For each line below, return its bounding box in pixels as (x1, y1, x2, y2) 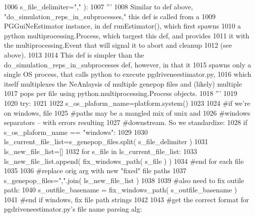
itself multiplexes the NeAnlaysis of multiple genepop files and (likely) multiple (4, 78, 242, 89)
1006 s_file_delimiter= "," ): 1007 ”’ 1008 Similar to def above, (4, 1, 193, 11)
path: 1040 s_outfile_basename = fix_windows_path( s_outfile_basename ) (4, 185, 237, 195)
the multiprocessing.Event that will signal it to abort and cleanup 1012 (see (4, 40, 232, 50)
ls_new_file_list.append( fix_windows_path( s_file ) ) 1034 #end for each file (4, 155, 244, 166)
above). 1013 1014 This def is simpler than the (4, 49, 144, 60)
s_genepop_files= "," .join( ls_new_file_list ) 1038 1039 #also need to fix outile (4, 175, 244, 185)
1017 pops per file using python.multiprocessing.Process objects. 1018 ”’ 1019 (4, 88, 237, 98)
